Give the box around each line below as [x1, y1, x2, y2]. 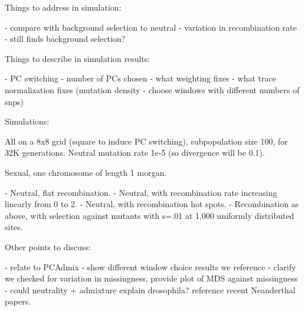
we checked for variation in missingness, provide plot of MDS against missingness [5, 272, 298, 284]
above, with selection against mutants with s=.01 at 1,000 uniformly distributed [5, 209, 294, 221]
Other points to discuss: [5, 240, 91, 253]
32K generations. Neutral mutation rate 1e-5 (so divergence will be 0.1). [5, 146, 265, 159]
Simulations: [5, 115, 50, 127]
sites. [5, 221, 23, 233]
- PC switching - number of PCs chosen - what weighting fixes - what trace [5, 72, 276, 84]
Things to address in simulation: [5, 1, 122, 13]
